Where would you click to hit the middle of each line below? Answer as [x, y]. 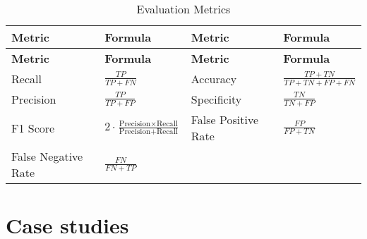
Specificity [216, 99]
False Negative [47, 156]
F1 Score [33, 128]
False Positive [225, 119]
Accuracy [214, 79]
